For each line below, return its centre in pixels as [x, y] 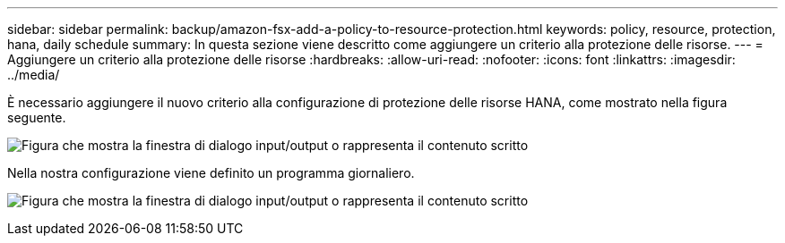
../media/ [34, 75]
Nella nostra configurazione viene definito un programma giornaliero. [211, 173]
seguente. [37, 117]
